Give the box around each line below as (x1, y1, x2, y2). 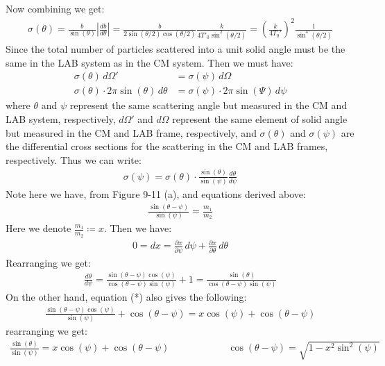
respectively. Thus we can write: (6, 152, 142, 167)
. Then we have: (103, 221, 172, 235)
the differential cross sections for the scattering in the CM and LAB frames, (6, 139, 328, 153)
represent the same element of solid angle (172, 111, 348, 126)
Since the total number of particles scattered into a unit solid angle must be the (6, 42, 345, 56)
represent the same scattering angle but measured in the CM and (69, 98, 348, 113)
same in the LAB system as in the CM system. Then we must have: (6, 55, 293, 69)
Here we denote (6, 221, 71, 235)
